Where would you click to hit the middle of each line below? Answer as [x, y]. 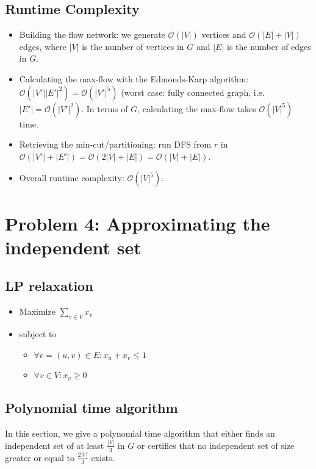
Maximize [37, 313]
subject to [38, 333]
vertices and [224, 34]
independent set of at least [55, 445]
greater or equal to [40, 457]
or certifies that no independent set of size [216, 445]
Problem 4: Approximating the [138, 223]
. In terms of [105, 108]
